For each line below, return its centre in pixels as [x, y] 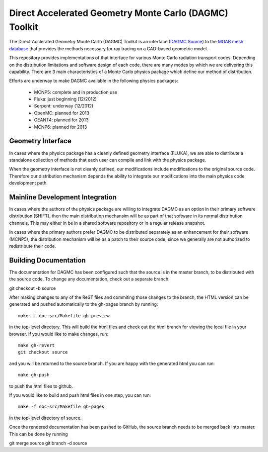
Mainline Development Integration [63, 197]
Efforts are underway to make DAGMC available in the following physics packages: [94, 81]
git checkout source [43, 352]
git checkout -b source [33, 288]
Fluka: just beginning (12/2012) [65, 99]
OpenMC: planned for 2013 [62, 113]
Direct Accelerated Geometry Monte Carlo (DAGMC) [119, 13]
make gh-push [34, 375]
